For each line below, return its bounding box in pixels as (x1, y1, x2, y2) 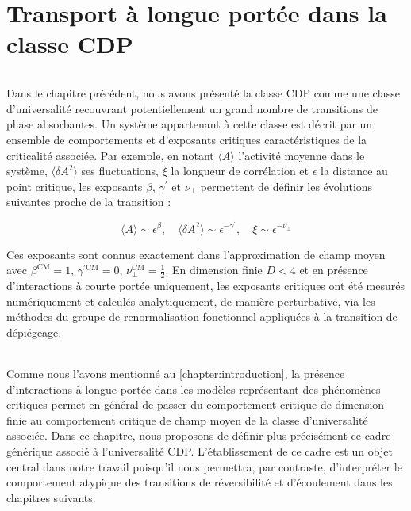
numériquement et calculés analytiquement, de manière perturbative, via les (6, 292, 375, 309)
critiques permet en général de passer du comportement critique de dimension (6, 396, 385, 413)
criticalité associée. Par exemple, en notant (6, 147, 214, 163)
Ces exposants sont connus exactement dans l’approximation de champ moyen (6, 246, 386, 262)
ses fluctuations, (81, 162, 159, 179)
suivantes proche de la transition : (6, 193, 171, 210)
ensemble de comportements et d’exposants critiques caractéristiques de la (6, 131, 367, 147)
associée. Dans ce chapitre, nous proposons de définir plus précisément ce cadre (6, 427, 391, 444)
